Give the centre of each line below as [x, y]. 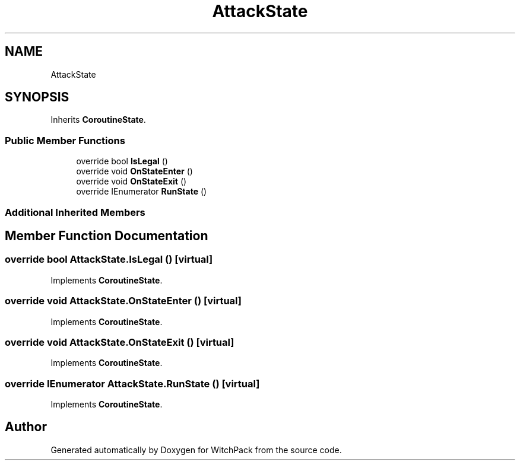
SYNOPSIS [37, 97]
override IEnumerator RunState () [142, 192]
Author [26, 427]
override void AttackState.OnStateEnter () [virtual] [123, 301]
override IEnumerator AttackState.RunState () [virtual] [132, 383]
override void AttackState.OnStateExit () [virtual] [120, 342]
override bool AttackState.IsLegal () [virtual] [109, 259]
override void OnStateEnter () [134, 171]
